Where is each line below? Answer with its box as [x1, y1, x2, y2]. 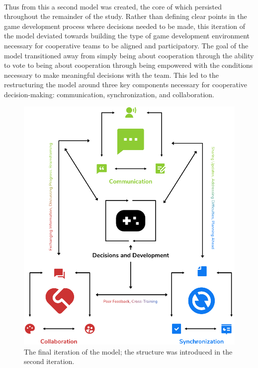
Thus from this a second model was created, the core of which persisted [4, 1, 222, 11]
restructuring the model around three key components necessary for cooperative [4, 79, 248, 90]
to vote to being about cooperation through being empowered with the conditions [4, 60, 253, 70]
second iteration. [24, 356, 75, 367]
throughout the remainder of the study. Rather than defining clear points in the [4, 11, 247, 21]
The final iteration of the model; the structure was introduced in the [24, 346, 233, 357]
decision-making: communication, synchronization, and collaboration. [4, 89, 215, 99]
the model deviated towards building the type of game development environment [4, 30, 250, 41]
